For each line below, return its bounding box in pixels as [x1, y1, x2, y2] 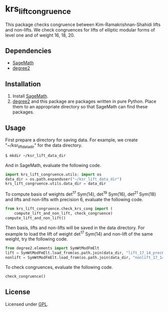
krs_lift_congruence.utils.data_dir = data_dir [5, 181, 106, 186]
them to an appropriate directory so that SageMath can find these [12, 104, 148, 110]
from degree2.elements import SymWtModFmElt [5, 246, 99, 251]
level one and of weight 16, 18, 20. [5, 32, 75, 38]
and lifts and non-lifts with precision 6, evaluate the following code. [5, 196, 143, 202]
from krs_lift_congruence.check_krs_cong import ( [5, 206, 113, 211]
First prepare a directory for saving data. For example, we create [5, 136, 138, 143]
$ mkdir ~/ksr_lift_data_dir [5, 153, 66, 158]
